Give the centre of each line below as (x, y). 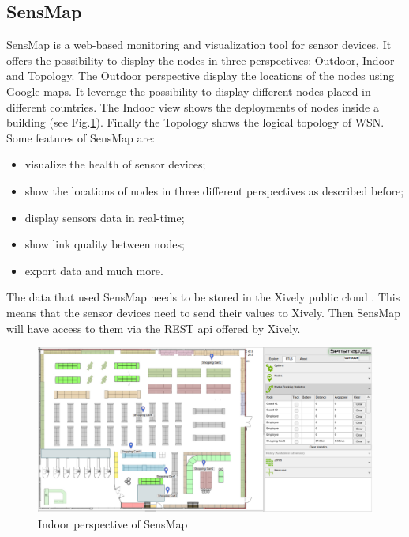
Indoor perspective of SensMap (113, 524)
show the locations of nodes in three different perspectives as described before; (214, 190)
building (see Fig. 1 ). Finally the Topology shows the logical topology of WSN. (195, 122)
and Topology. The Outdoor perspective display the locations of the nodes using (201, 76)
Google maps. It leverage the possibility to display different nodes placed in (189, 91)
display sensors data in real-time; (105, 217)
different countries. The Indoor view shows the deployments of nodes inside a (193, 106)
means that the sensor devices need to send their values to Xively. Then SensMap (204, 312)
